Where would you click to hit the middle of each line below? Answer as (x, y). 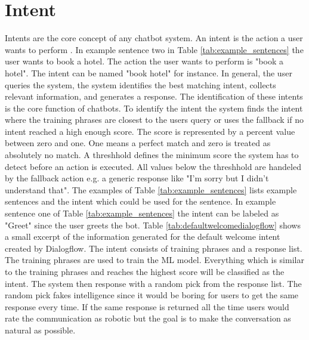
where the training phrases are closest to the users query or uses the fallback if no (154, 120)
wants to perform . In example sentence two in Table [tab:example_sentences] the (154, 49)
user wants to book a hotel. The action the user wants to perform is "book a (144, 61)
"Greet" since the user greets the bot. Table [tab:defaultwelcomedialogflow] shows (153, 225)
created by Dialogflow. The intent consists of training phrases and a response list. (154, 248)
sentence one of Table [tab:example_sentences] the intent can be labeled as (142, 213)
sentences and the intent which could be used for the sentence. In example (140, 201)
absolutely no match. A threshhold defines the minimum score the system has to (152, 155)
